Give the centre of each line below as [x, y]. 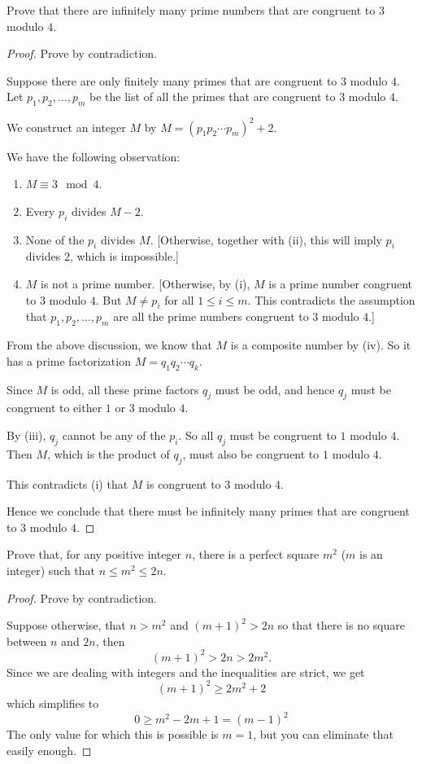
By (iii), [26, 435]
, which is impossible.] [124, 256]
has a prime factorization [69, 360]
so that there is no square [341, 625]
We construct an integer [66, 127]
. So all [196, 435]
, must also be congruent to [251, 453]
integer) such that [51, 570]
